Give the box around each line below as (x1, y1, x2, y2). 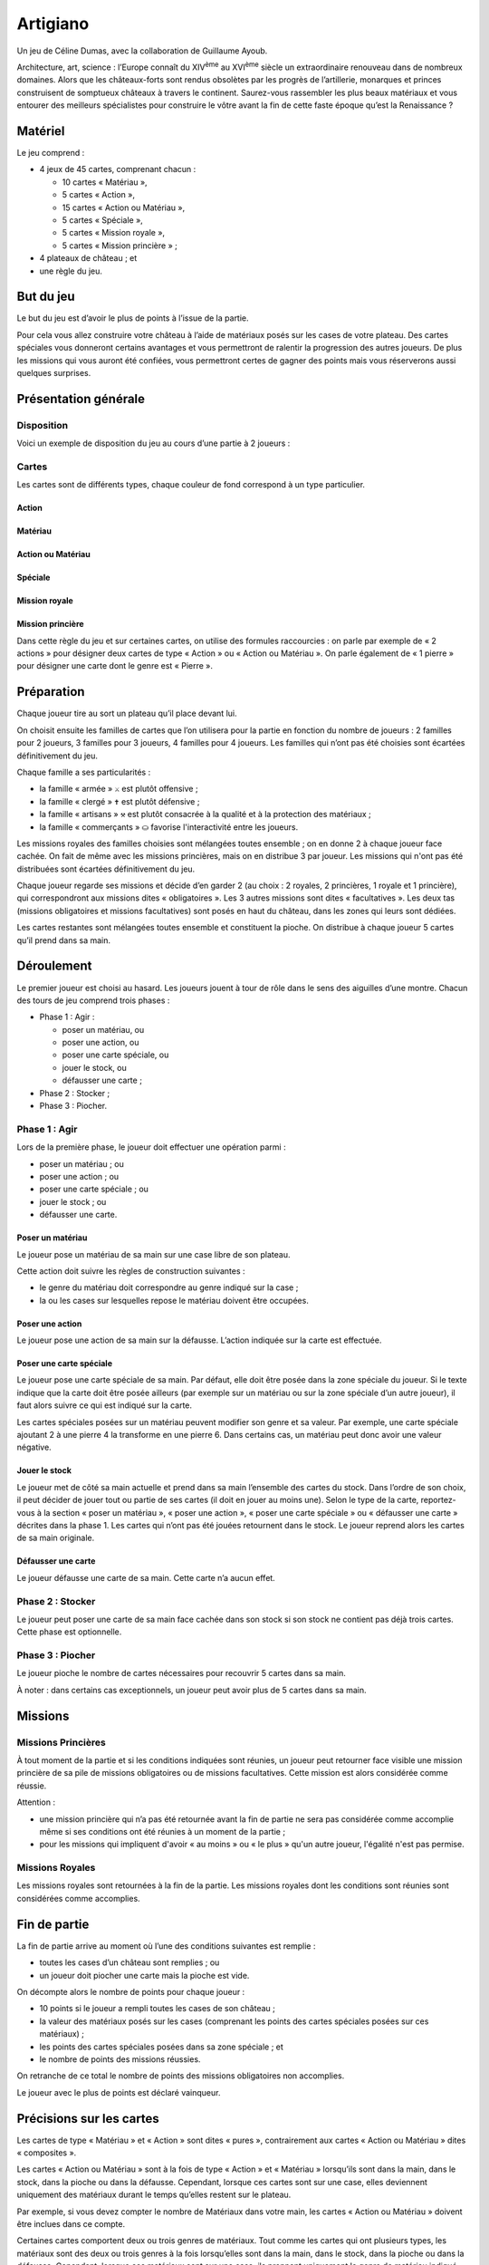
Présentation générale (16, 390, 145, 407)
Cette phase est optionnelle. (16, 1626, 122, 1637)
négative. (16, 1441, 52, 1453)
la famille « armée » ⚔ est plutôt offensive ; (39, 784, 198, 795)
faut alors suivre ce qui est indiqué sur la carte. (16, 1400, 193, 1411)
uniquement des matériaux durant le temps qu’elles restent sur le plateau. (16, 2189, 292, 2201)
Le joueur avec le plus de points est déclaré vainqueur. (16, 2087, 221, 2097)
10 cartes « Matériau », (62, 177, 149, 188)
